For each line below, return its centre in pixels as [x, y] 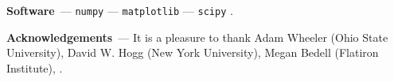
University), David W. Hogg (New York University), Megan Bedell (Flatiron [193, 52]
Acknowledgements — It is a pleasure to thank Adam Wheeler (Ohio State [197, 37]
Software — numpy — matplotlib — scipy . [120, 10]
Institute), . [35, 67]
